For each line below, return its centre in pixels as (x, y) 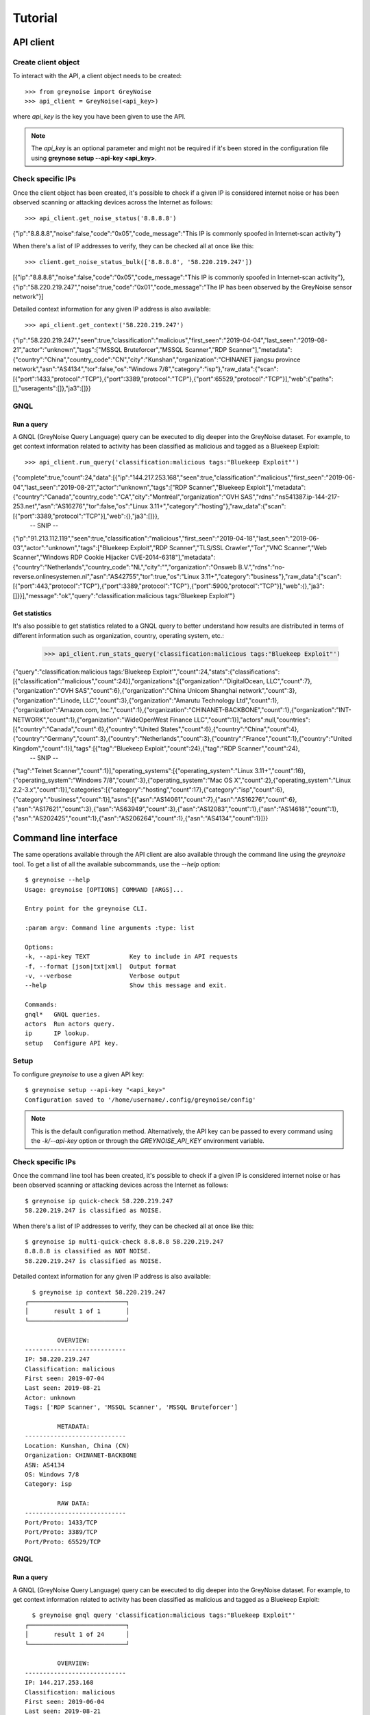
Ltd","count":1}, (258, 700)
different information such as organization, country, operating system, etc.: (118, 635)
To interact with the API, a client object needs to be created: (97, 76)
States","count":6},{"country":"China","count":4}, (230, 729)
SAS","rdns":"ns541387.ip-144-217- (291, 497)
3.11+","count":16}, (280, 770)
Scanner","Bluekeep (217, 487)
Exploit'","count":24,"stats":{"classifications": (216, 672)
